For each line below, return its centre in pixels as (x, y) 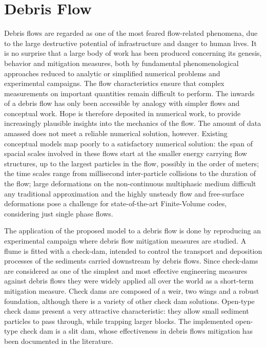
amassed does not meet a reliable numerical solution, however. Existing (116, 133)
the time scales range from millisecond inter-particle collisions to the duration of (130, 173)
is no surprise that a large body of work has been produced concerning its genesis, (133, 53)
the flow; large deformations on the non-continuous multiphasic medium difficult (130, 183)
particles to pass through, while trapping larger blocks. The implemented (119, 321)
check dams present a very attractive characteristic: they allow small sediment (127, 311)
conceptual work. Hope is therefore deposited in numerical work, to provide (122, 113)
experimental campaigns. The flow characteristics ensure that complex (114, 83)
